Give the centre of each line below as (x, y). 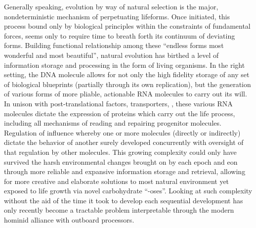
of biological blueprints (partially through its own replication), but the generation (128, 84)
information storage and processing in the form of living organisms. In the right (125, 65)
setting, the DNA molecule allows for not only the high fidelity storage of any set (127, 74)
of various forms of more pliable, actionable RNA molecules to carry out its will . (126, 94)
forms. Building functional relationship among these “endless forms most (114, 45)
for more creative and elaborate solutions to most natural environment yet (117, 181)
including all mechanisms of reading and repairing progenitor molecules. (113, 123)
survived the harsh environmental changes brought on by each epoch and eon (121, 161)
